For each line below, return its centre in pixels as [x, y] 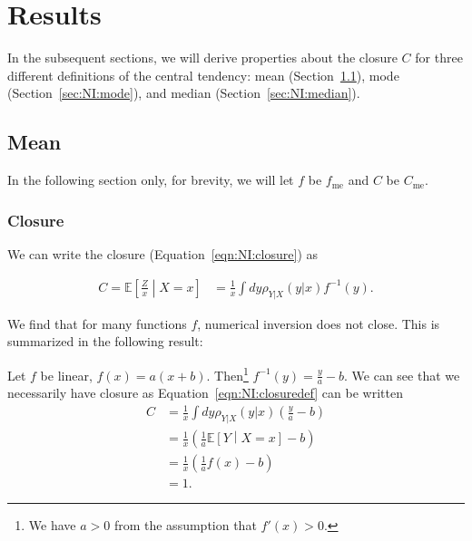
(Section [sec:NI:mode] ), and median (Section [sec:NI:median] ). [184, 93]
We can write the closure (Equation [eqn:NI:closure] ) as [163, 253]
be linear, [66, 375]
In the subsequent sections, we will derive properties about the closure [202, 58]
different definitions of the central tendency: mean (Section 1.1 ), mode [203, 75]
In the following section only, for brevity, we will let [151, 180]
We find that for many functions [97, 323]
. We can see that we [402, 375]
